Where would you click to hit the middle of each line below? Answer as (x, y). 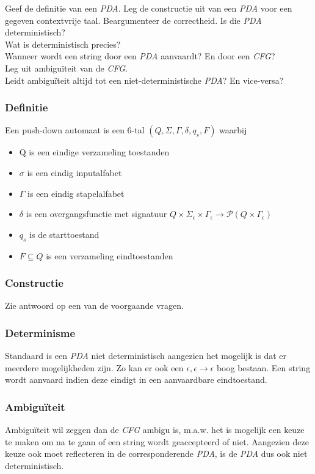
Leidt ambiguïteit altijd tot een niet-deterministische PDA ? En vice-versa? (144, 80)
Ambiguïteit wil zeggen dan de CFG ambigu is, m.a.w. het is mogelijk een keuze (155, 430)
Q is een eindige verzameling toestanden (94, 152)
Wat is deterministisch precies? (63, 44)
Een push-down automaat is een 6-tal (75, 130)
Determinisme (40, 332)
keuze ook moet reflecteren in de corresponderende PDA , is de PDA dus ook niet (156, 454)
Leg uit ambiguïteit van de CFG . (66, 68)
